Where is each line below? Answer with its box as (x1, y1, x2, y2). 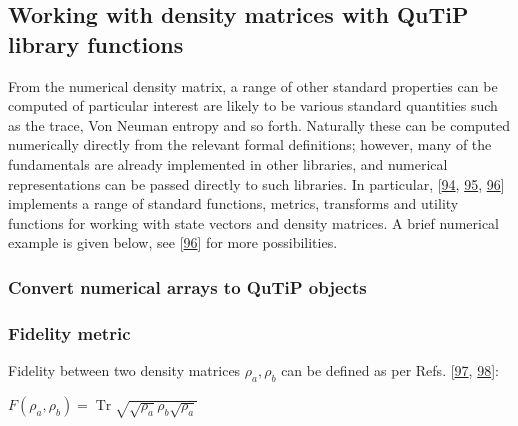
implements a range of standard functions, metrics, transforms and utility (8, 193, 459, 214)
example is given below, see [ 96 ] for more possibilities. (8, 232, 338, 253)
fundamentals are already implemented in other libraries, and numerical (8, 153, 448, 174)
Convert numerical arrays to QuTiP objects (8, 274, 367, 299)
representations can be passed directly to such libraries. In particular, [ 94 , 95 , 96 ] (8, 173, 505, 194)
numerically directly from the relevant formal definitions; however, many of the (8, 134, 492, 155)
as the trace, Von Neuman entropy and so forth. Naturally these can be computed (8, 114, 511, 135)
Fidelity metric (8, 320, 131, 345)
